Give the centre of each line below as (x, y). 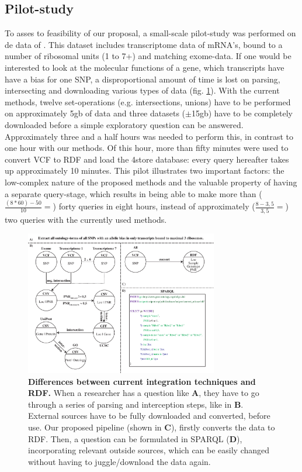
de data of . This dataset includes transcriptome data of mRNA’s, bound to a (144, 44)
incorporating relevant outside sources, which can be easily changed (149, 450)
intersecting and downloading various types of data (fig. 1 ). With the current (142, 90)
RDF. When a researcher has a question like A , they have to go (144, 393)
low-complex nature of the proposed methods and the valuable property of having (151, 182)
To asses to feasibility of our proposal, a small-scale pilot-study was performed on (150, 33)
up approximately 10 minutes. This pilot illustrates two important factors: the (145, 170)
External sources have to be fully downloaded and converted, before (149, 416)
